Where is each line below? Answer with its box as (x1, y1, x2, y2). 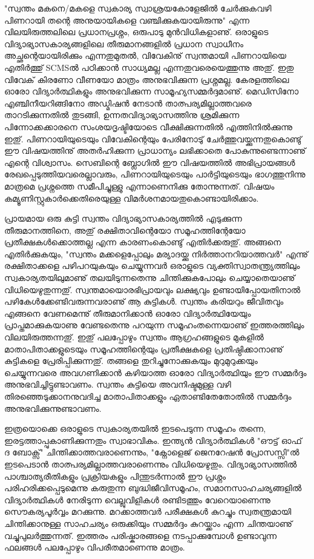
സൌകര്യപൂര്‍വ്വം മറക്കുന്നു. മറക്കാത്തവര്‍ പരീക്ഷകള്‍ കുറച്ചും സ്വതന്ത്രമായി (4, 505, 292, 518)
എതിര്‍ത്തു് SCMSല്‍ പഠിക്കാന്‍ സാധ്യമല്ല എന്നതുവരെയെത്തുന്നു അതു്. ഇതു (4, 61, 294, 73)
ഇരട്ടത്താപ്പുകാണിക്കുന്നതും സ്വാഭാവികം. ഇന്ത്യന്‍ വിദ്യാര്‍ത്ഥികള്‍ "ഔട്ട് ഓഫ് (4, 434, 302, 446)
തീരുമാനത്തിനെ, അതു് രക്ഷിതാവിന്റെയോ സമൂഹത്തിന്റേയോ (4, 223, 246, 236)
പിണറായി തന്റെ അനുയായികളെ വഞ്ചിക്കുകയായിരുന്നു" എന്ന (4, 13, 250, 26)
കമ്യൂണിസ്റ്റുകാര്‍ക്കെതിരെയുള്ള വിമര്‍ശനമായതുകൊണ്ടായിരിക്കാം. (4, 191, 259, 204)
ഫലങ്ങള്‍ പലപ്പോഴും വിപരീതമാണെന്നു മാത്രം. (4, 541, 185, 554)
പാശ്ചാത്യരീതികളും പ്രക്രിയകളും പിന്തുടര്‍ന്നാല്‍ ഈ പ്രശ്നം (4, 469, 226, 482)
